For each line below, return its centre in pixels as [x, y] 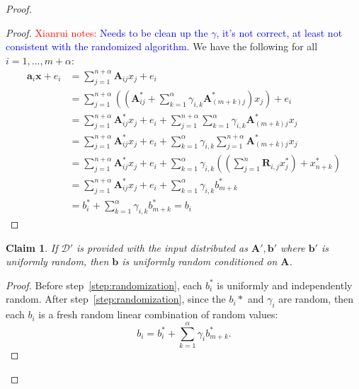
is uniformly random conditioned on [200, 261]
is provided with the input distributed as [162, 247]
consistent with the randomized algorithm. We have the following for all [162, 46]
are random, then [316, 299]
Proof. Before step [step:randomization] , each [104, 285]
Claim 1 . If [32, 247]
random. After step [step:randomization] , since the [116, 299]
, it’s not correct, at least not [279, 32]
